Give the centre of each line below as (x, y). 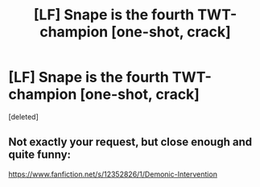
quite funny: (39, 155)
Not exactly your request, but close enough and (130, 142)
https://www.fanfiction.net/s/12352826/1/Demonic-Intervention (113, 174)
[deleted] (23, 116)
